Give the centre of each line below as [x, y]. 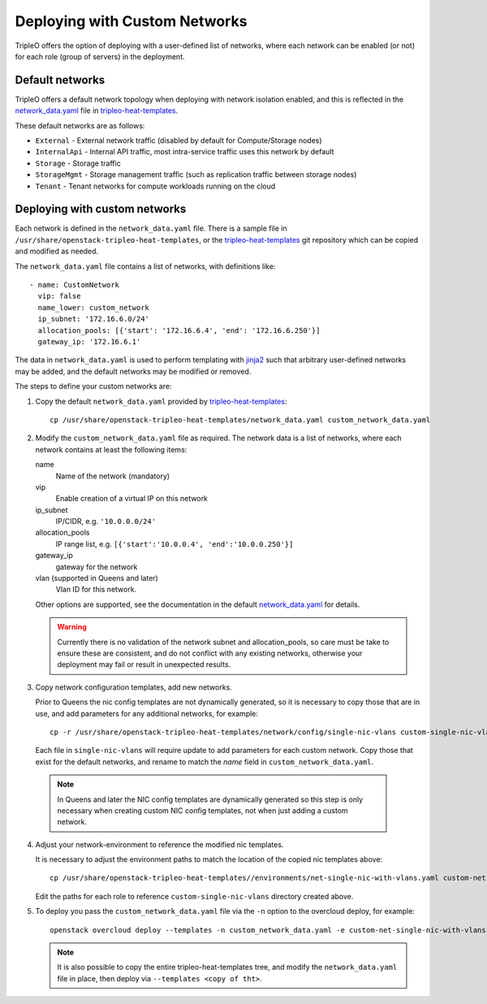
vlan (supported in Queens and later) [97, 578]
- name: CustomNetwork [75, 285]
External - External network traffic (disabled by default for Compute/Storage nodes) [179, 141]
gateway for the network [97, 567]
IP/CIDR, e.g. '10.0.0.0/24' [106, 521]
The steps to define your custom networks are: [93, 387]
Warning [72, 627]
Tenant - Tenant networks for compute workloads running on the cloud [155, 186]
